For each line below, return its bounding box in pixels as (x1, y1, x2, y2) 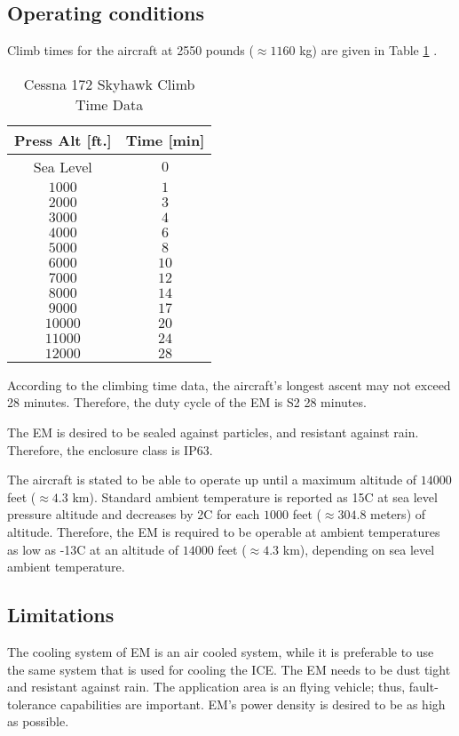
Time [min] (125, 129, 205, 150)
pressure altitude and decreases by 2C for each (7, 505, 260, 524)
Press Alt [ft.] (14, 129, 112, 150)
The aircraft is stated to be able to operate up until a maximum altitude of (7, 470, 417, 489)
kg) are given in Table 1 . (299, 41, 438, 60)
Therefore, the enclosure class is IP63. (7, 440, 213, 459)
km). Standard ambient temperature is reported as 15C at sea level (72, 487, 438, 506)
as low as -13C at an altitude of (7, 540, 179, 558)
